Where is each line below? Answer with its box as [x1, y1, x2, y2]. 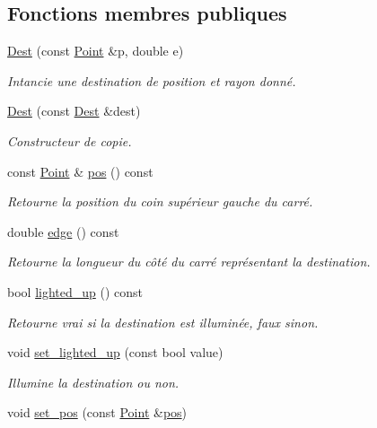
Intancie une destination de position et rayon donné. [7, 71, 296, 90]
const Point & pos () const [7, 162, 153, 180]
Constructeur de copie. [7, 131, 132, 150]
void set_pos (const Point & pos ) [7, 403, 188, 422]
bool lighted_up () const [7, 282, 144, 301]
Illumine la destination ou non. [7, 372, 180, 391]
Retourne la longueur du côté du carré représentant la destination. [7, 252, 371, 271]
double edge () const [7, 222, 119, 240]
